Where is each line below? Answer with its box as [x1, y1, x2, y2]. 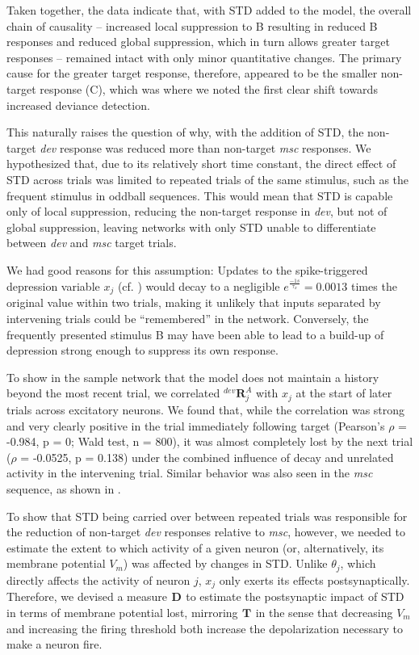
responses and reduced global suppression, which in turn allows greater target [6, 33, 390, 50]
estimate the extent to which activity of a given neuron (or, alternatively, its [6, 539, 384, 556]
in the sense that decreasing [255, 603, 393, 620]
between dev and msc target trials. [6, 234, 177, 251]
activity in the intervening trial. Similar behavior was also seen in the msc [6, 464, 373, 481]
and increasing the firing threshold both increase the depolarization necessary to [6, 619, 404, 636]
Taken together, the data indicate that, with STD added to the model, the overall [6, 2, 412, 18]
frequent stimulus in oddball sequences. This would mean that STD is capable [6, 187, 393, 204]
